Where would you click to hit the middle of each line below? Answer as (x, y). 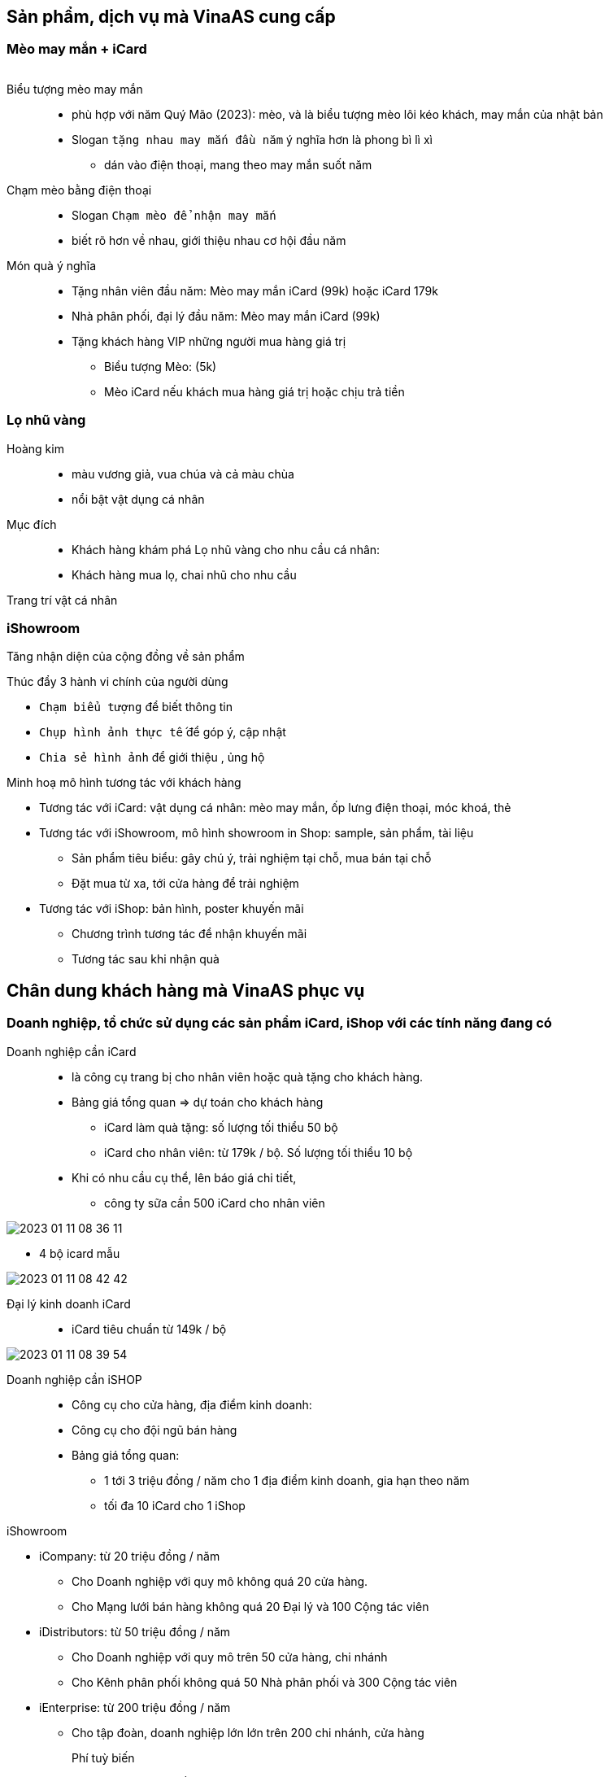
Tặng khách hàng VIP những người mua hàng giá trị (209, 341)
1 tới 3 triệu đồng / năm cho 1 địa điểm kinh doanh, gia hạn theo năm (287, 1480)
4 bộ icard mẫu (80, 1253)
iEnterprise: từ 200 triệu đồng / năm (135, 1707)
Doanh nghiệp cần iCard (72, 1051)
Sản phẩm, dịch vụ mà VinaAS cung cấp (171, 17)
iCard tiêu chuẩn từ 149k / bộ (149, 1329)
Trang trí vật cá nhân (62, 600)
